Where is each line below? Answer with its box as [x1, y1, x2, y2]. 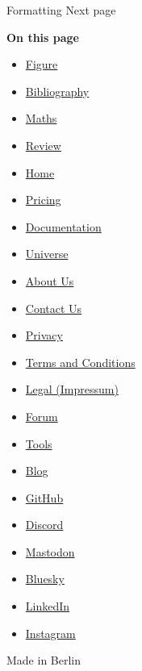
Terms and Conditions [25, 353, 136, 370]
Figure [25, 56, 58, 73]
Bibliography [25, 82, 90, 99]
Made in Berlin [6, 652, 81, 669]
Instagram [25, 624, 76, 641]
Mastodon [25, 543, 75, 560]
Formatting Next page [6, 2, 116, 18]
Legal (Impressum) [25, 381, 119, 398]
